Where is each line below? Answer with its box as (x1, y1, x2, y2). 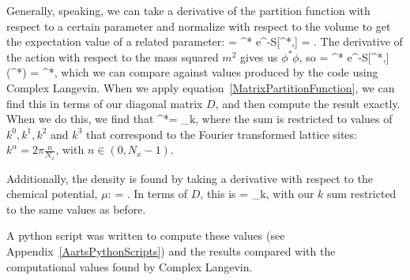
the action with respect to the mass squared (6, 48, 219, 65)
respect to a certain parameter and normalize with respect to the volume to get (6, 17, 391, 34)
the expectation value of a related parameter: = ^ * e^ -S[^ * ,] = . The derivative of (6, 33, 403, 50)
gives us (240, 48, 278, 65)
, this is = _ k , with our (200, 185, 314, 202)
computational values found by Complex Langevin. (6, 258, 253, 274)
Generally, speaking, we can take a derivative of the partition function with (6, 2, 371, 18)
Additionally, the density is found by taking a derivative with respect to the (6, 170, 373, 186)
